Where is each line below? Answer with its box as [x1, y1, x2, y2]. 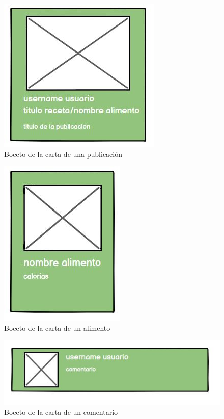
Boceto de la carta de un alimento [4, 322, 110, 333]
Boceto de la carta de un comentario [4, 407, 118, 417]
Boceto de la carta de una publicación [4, 148, 123, 159]
